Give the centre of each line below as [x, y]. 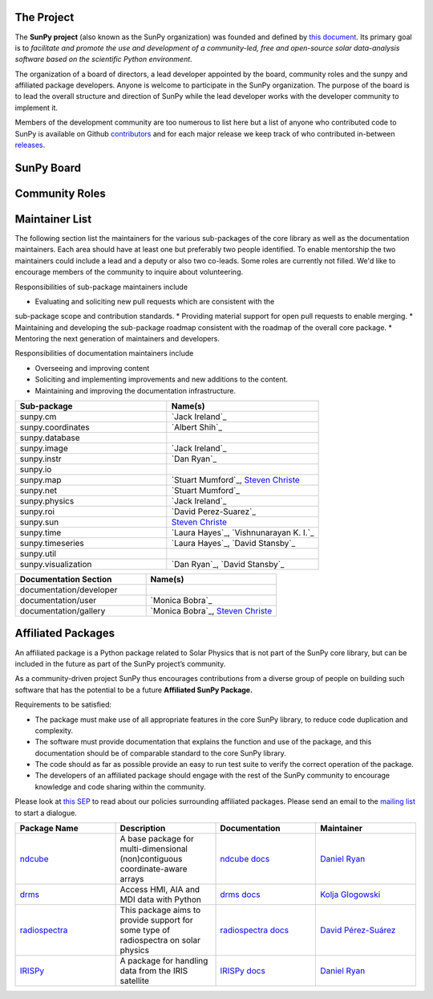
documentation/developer [69, 590]
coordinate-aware [154, 869]
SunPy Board [48, 167]
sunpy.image [44, 448]
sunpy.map [40, 480]
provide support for [156, 920]
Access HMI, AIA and [160, 890]
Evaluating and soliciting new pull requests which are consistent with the [155, 301]
